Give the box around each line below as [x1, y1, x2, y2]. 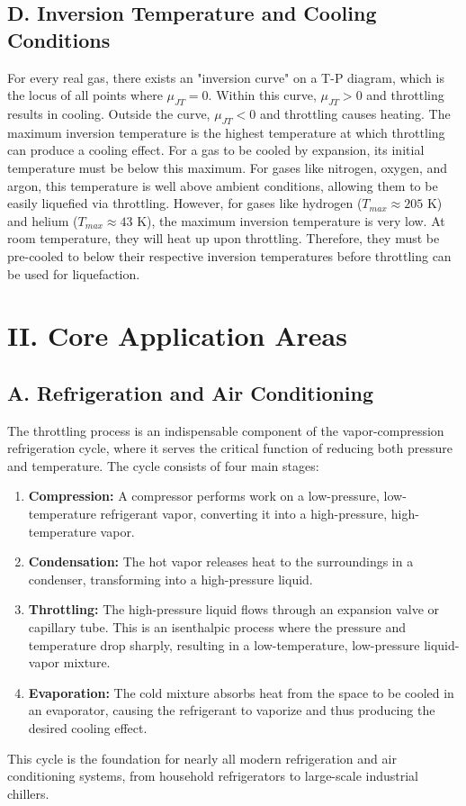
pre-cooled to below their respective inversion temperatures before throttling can [7, 246, 452, 265]
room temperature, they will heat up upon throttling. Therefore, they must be [7, 229, 440, 248]
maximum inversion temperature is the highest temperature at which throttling [7, 122, 445, 141]
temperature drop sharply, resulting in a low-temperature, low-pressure [28, 635, 420, 654]
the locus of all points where [7, 86, 163, 104]
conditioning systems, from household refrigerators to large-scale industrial [7, 766, 419, 785]
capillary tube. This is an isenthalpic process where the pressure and [28, 618, 406, 637]
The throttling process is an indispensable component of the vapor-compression [7, 421, 444, 439]
